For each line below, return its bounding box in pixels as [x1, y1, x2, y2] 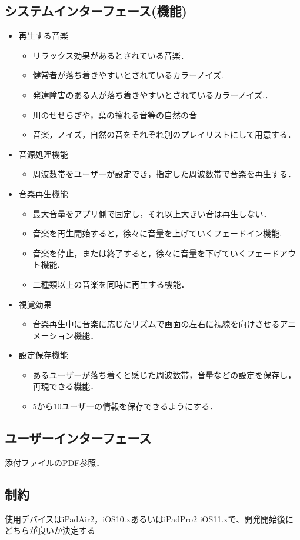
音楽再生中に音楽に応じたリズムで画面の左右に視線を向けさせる [32, 318, 280, 330]
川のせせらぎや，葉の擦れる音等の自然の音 [32, 108, 198, 121]
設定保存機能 [18, 349, 68, 361]
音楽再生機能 [18, 187, 68, 199]
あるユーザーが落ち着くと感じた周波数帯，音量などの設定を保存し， [32, 368, 296, 381]
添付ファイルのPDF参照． [5, 456, 105, 468]
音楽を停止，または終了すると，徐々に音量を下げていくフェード [32, 246, 280, 259]
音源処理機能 [18, 148, 68, 160]
